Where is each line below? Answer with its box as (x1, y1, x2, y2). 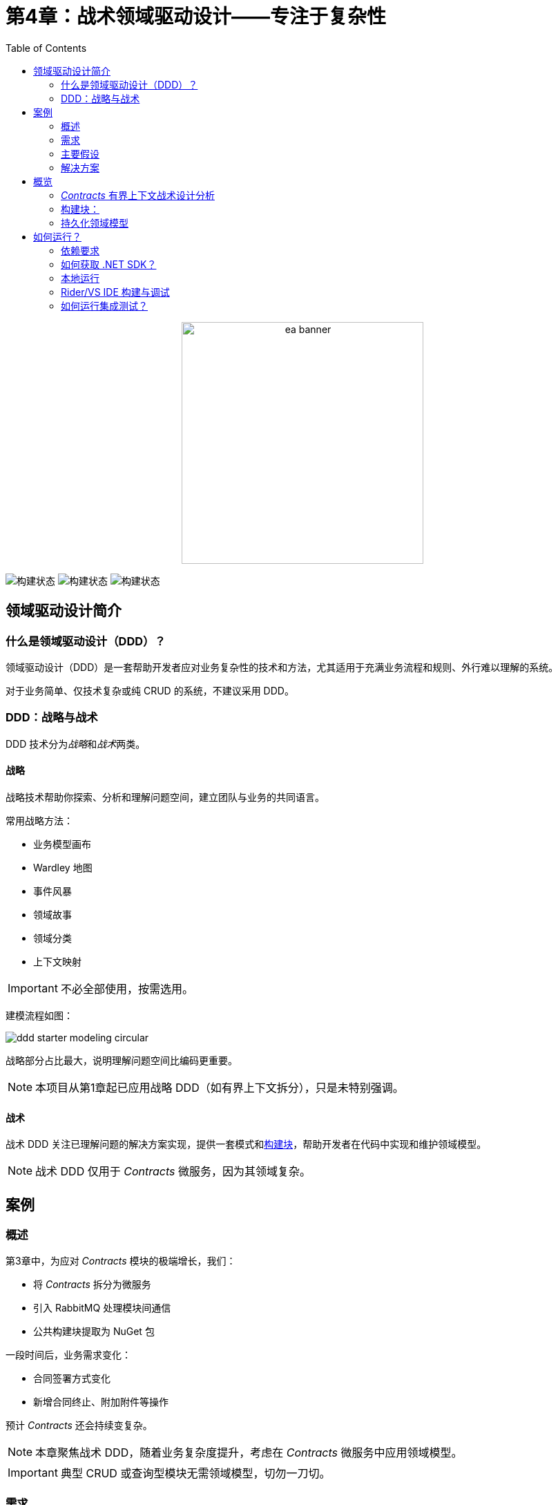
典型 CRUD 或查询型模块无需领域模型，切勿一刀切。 (60, 1466, 331, 1481)
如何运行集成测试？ (61, 299, 148, 312)
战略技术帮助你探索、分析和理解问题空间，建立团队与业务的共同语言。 (6, 791, 325, 803)
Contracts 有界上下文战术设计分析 (61, 189, 215, 201)
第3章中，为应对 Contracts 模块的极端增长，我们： (6, 1255, 236, 1267)
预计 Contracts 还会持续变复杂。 (6, 1419, 153, 1432)
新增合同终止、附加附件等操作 (33, 1396, 169, 1408)
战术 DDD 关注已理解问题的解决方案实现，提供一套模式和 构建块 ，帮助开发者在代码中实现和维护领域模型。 (6, 1138, 487, 1151)
